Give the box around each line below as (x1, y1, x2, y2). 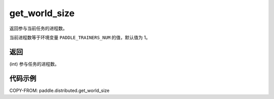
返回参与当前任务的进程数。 (9, 25, 67, 31)
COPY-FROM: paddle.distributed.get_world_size (9, 87, 110, 93)
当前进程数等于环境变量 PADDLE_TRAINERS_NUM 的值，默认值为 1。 (9, 34, 151, 40)
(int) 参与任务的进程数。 (9, 61, 59, 67)
